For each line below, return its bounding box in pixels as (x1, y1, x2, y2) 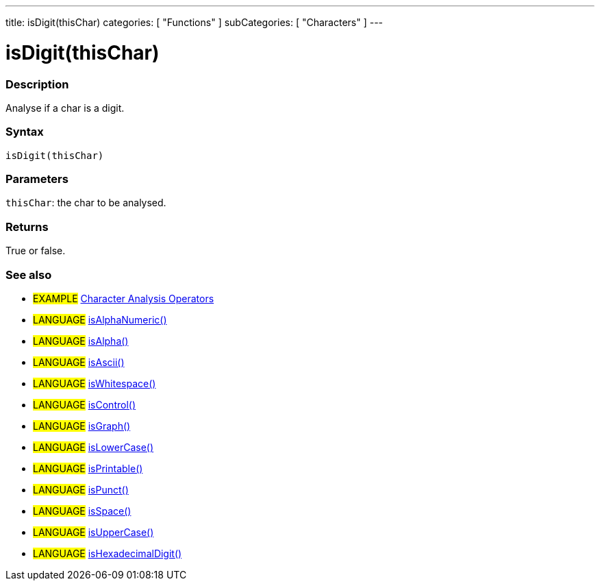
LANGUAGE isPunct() (33, 483, 129, 496)
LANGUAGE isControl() (33, 398, 136, 411)
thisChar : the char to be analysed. (5, 197, 166, 209)
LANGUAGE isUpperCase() (33, 526, 154, 538)
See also (5, 267, 52, 282)
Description (5, 77, 69, 91)
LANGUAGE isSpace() (33, 504, 132, 517)
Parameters (5, 172, 68, 186)
